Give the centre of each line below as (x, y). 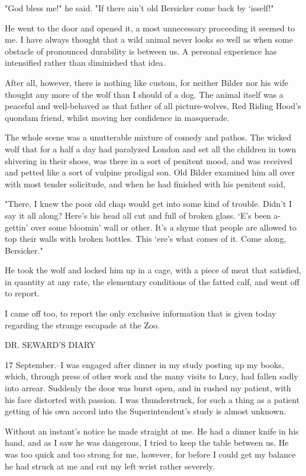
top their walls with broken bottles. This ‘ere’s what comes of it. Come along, (146, 239)
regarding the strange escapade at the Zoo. (82, 325)
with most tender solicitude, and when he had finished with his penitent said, (145, 183)
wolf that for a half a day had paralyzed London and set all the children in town (151, 148)
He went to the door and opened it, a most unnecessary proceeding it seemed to (150, 28)
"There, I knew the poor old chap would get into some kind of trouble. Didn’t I (149, 204)
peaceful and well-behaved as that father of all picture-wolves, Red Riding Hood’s (153, 106)
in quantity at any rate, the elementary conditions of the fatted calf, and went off (152, 281)
